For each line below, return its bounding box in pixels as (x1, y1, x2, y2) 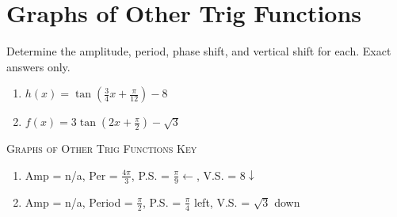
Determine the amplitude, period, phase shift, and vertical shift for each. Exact (6, 43, 391, 59)
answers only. (6, 58, 71, 74)
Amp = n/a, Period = (25, 193, 133, 210)
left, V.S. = (194, 193, 250, 210)
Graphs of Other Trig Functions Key (6, 140, 197, 157)
